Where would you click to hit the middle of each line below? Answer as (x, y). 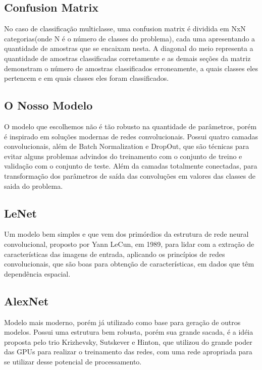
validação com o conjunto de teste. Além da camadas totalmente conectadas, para (131, 166)
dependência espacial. (37, 273)
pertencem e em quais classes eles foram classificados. (87, 78)
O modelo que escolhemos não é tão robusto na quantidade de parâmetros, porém (130, 126)
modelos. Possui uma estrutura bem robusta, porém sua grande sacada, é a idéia (129, 332)
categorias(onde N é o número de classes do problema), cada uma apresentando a (130, 38)
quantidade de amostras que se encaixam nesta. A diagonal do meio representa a (129, 48)
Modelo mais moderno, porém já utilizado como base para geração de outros (122, 322)
